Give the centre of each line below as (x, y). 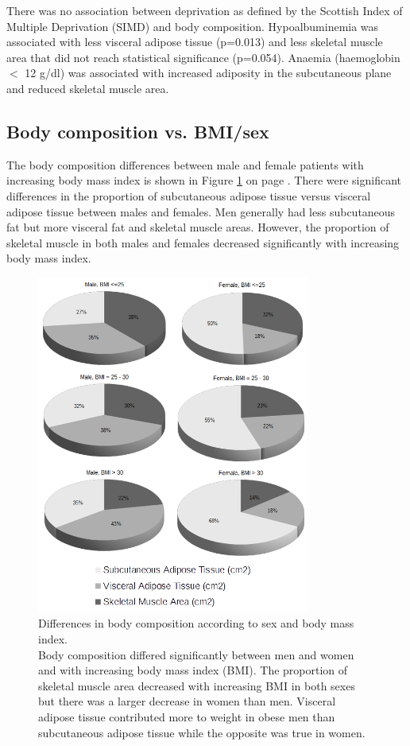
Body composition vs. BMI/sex (138, 131)
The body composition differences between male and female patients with (185, 164)
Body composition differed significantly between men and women (196, 654)
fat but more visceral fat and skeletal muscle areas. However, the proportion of (198, 227)
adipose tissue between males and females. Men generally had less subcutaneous (201, 211)
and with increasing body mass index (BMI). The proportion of (193, 670)
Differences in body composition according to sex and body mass (196, 623)
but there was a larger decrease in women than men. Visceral (187, 701)
